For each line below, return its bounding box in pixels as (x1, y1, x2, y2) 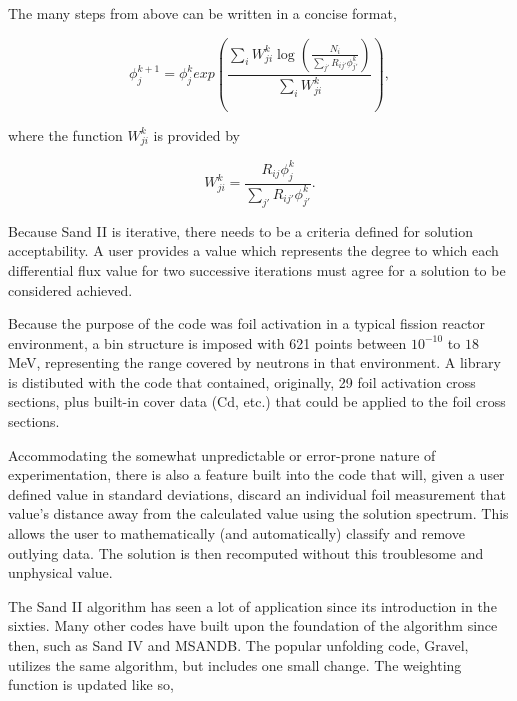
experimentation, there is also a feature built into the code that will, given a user (8, 464, 505, 485)
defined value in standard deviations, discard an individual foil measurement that (8, 483, 506, 504)
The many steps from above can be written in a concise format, (8, 3, 397, 23)
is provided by (153, 124, 241, 145)
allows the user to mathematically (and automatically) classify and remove (8, 523, 465, 544)
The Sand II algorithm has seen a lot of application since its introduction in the (8, 595, 497, 616)
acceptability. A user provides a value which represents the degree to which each (8, 240, 499, 261)
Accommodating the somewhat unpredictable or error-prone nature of (8, 444, 436, 465)
